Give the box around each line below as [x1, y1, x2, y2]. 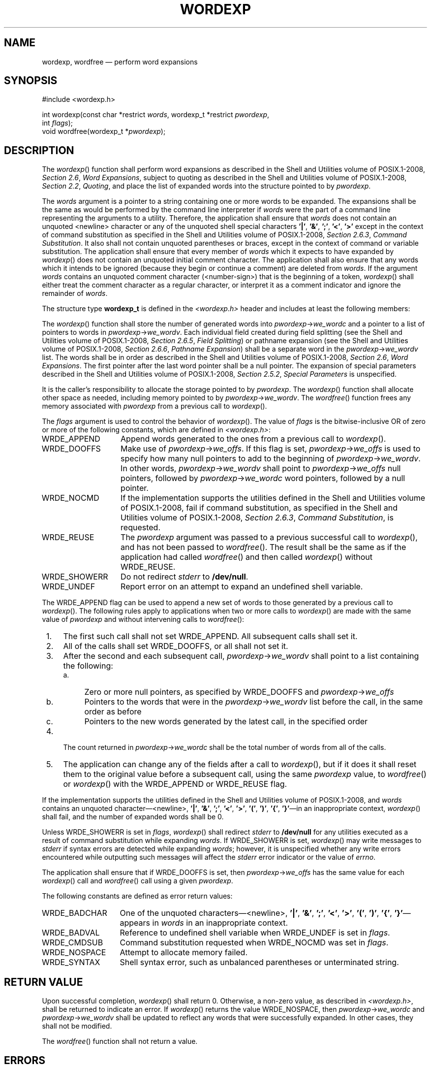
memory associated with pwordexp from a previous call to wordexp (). [42, 402, 267, 411]
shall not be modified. [42, 1022, 112, 1031]
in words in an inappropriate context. [152, 918, 288, 928]
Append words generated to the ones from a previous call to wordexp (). [121, 434, 386, 444]
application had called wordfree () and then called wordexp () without [121, 552, 372, 562]
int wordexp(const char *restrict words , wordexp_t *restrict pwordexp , [42, 110, 270, 119]
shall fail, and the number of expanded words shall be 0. [42, 812, 224, 821]
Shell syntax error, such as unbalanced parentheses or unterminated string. [120, 957, 399, 968]
